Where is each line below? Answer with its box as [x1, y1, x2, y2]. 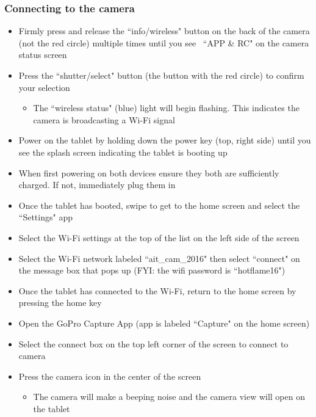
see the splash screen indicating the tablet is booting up [18, 145, 228, 158]
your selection [18, 81, 70, 93]
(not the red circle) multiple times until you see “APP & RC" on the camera [18, 36, 309, 49]
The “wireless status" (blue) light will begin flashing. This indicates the [33, 101, 300, 114]
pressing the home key [18, 296, 102, 309]
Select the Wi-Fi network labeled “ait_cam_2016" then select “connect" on [18, 252, 300, 264]
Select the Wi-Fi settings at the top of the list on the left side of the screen [18, 231, 300, 244]
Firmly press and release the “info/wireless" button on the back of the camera [18, 24, 310, 37]
